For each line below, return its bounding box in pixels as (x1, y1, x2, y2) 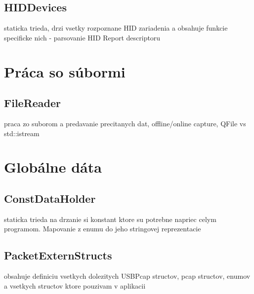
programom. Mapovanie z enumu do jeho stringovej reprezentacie (4, 223, 201, 234)
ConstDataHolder (4, 190, 96, 206)
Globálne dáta (4, 157, 102, 177)
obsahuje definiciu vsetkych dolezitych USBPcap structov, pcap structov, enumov (4, 271, 251, 281)
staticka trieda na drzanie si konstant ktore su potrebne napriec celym (4, 214, 216, 224)
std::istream (4, 128, 40, 138)
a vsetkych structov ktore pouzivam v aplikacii (4, 280, 146, 291)
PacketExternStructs (4, 248, 112, 263)
